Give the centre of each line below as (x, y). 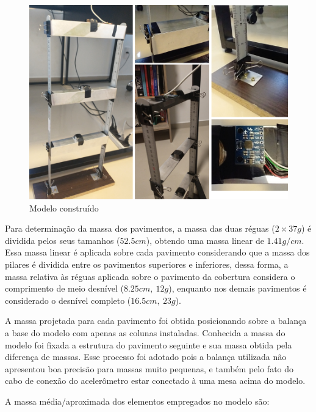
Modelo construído (64, 208)
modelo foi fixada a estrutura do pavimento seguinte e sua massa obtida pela (149, 344)
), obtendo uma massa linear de (205, 240)
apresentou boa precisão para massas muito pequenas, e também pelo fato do (149, 368)
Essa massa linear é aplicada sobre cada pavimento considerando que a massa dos (157, 252)
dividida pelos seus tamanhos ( (63, 240)
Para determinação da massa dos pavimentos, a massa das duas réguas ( (140, 228)
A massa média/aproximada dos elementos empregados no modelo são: (137, 401)
